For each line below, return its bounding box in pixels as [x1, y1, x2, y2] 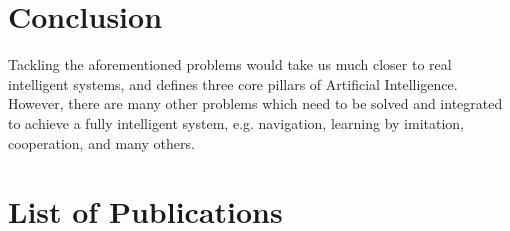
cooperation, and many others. [8, 132, 195, 153]
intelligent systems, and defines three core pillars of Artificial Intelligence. [8, 73, 458, 94]
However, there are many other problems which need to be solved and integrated [8, 93, 503, 114]
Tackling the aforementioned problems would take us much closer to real [8, 54, 452, 75]
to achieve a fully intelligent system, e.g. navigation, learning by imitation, [8, 112, 464, 133]
